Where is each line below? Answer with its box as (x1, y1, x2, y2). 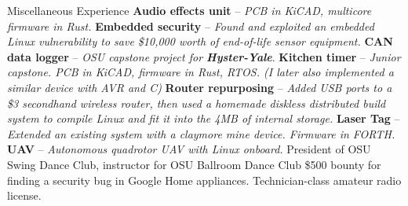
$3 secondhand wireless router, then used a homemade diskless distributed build (7, 94, 386, 111)
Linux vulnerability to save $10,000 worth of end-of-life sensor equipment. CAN (7, 33, 393, 50)
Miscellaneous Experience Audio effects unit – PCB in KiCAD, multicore (7, 2, 372, 18)
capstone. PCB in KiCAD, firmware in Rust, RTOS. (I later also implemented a (7, 64, 394, 80)
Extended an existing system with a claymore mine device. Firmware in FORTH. (7, 125, 395, 142)
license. (7, 187, 42, 204)
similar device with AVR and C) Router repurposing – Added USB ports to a (7, 79, 392, 95)
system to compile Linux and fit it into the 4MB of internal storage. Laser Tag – (7, 110, 400, 127)
